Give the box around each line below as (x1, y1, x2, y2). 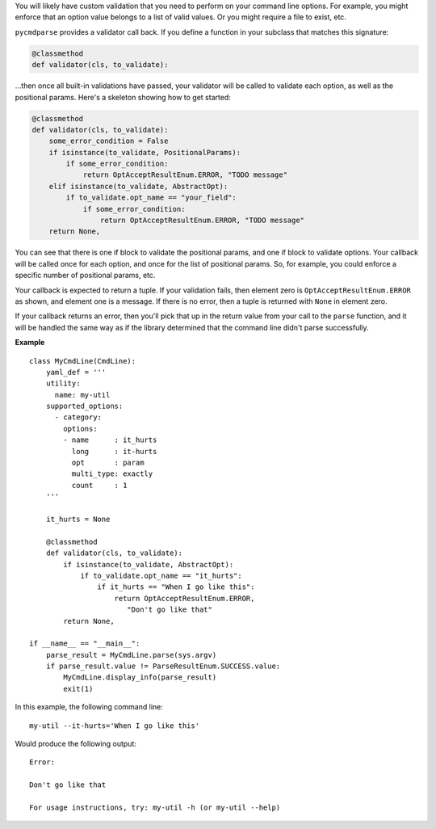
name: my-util (54, 390, 111, 399)
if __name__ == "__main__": (29, 639, 140, 648)
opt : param (71, 458, 145, 468)
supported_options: (45, 402, 124, 411)
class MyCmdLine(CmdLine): (29, 356, 136, 365)
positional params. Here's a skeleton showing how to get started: (15, 92, 232, 102)
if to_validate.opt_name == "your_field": (65, 193, 237, 202)
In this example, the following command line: (15, 702, 163, 712)
